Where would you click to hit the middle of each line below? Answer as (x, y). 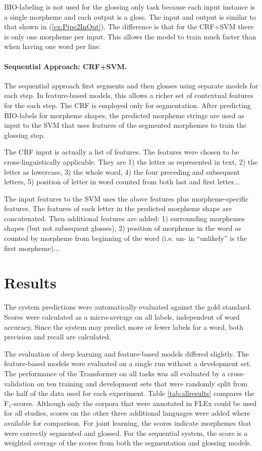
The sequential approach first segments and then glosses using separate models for (131, 85)
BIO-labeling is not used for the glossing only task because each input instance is (130, 7)
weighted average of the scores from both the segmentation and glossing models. (128, 443)
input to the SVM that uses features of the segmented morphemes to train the (125, 125)
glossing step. (25, 135)
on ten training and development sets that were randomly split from (142, 383)
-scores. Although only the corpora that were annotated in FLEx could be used (134, 403)
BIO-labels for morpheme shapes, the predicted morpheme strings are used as (124, 115)
